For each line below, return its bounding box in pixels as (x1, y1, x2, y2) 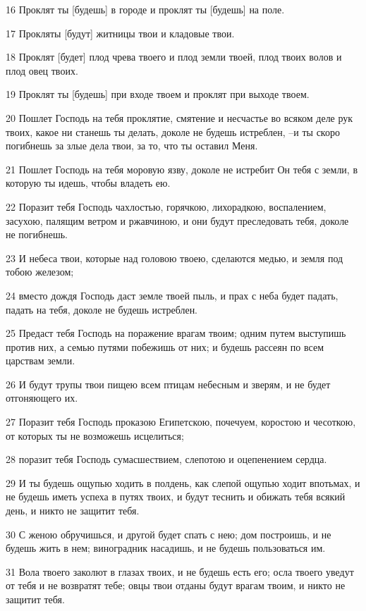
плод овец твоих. (6, 63, 78, 78)
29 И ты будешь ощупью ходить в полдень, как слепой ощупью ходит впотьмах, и (6, 475, 360, 490)
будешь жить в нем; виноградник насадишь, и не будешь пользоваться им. (6, 541, 326, 555)
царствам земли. (6, 353, 75, 368)
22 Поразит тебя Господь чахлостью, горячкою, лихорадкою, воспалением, (6, 199, 327, 214)
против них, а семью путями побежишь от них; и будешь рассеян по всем (6, 339, 324, 354)
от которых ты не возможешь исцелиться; (6, 428, 184, 443)
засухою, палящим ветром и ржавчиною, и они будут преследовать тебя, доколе (6, 213, 349, 228)
